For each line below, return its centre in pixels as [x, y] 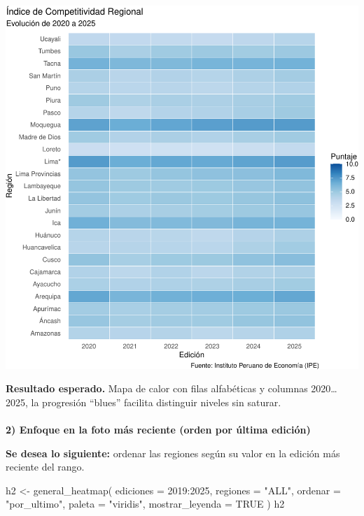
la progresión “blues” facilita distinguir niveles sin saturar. [156, 402]
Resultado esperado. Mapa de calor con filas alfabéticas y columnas [157, 388]
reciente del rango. [45, 467]
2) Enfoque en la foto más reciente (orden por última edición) [158, 430]
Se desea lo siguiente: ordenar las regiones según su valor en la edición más [173, 453]
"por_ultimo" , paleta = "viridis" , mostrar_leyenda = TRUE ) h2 [145, 504]
